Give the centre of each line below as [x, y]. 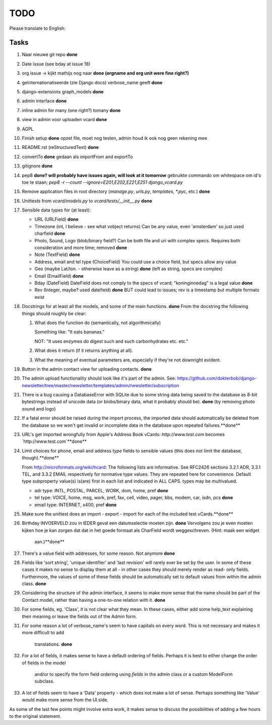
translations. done [53, 644]
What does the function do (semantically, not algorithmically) [98, 323]
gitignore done [37, 166]
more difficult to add [43, 633]
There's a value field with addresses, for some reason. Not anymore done [98, 553]
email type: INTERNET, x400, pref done [76, 504]
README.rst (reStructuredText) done [60, 147]
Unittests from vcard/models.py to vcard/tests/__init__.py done [87, 201]
